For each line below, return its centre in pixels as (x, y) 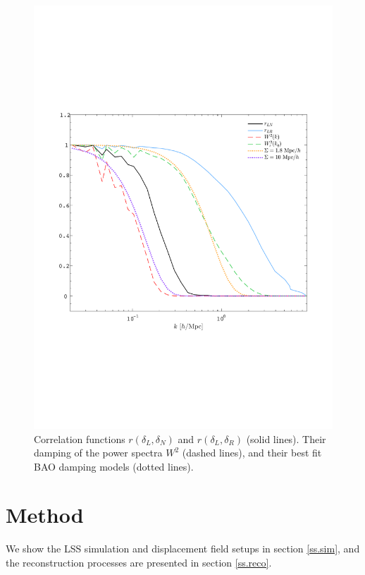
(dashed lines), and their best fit (252, 453)
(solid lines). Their (286, 438)
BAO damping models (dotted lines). (114, 466)
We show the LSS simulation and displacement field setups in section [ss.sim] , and (183, 549)
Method (45, 515)
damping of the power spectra (98, 453)
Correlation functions (80, 438)
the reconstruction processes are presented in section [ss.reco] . (139, 563)
